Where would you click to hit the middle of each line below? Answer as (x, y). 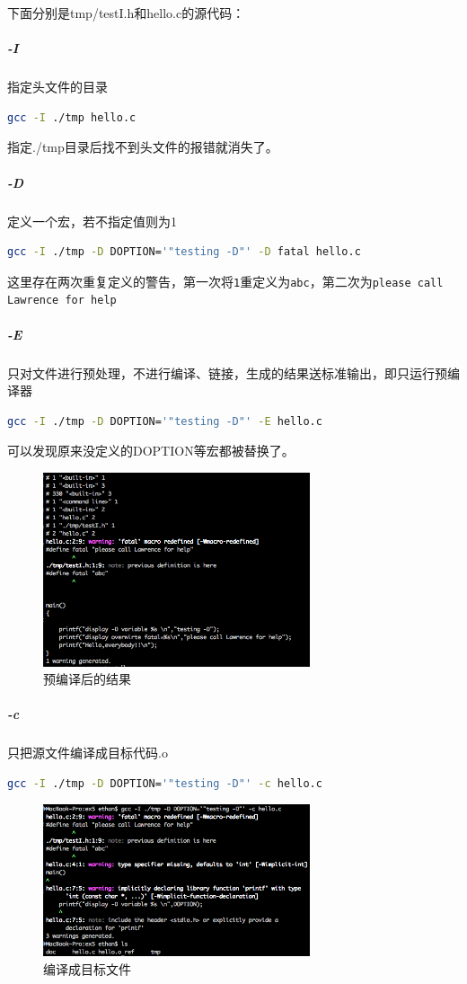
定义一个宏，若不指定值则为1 (92, 221)
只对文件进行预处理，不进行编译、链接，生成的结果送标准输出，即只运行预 (227, 372)
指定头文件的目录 (57, 87)
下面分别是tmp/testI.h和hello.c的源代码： (126, 13)
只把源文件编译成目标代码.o (88, 753)
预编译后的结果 (87, 679)
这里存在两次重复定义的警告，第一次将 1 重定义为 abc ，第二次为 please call (225, 281)
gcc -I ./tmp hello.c (72, 117)
